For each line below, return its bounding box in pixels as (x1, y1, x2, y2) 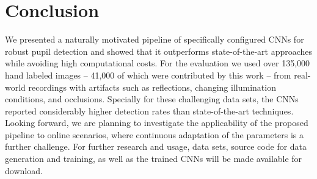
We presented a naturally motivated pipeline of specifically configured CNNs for (5, 33, 304, 46)
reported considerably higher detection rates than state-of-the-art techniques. (5, 104, 294, 117)
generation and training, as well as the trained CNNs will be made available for (5, 152, 302, 165)
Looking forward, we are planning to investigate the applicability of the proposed (5, 116, 308, 129)
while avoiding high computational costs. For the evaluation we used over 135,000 (5, 57, 310, 69)
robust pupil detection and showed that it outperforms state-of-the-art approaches (5, 44, 313, 57)
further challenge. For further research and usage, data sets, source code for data (5, 140, 307, 153)
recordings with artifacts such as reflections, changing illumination (28, 80, 276, 93)
